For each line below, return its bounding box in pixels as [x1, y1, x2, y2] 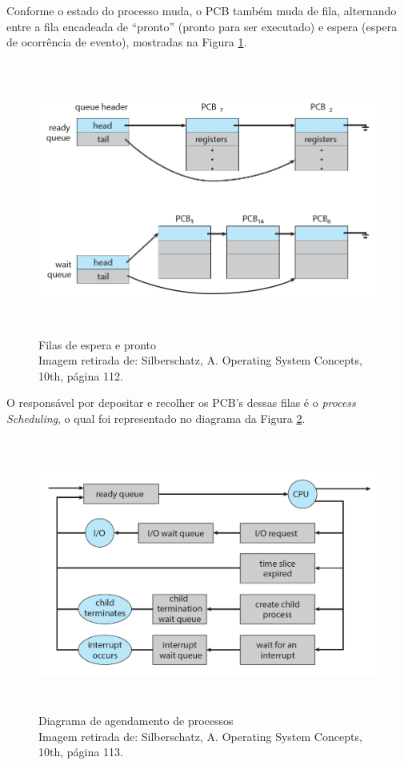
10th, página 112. [38, 367, 123, 384]
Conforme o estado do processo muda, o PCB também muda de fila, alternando [6, 2, 397, 18]
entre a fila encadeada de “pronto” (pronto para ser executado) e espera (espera [6, 18, 398, 34]
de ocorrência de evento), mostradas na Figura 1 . [6, 34, 247, 50]
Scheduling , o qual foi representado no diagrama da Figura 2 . [6, 409, 306, 426]
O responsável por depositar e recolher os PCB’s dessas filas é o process [6, 394, 356, 411]
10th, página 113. [38, 743, 123, 760]
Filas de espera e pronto [38, 336, 157, 353]
